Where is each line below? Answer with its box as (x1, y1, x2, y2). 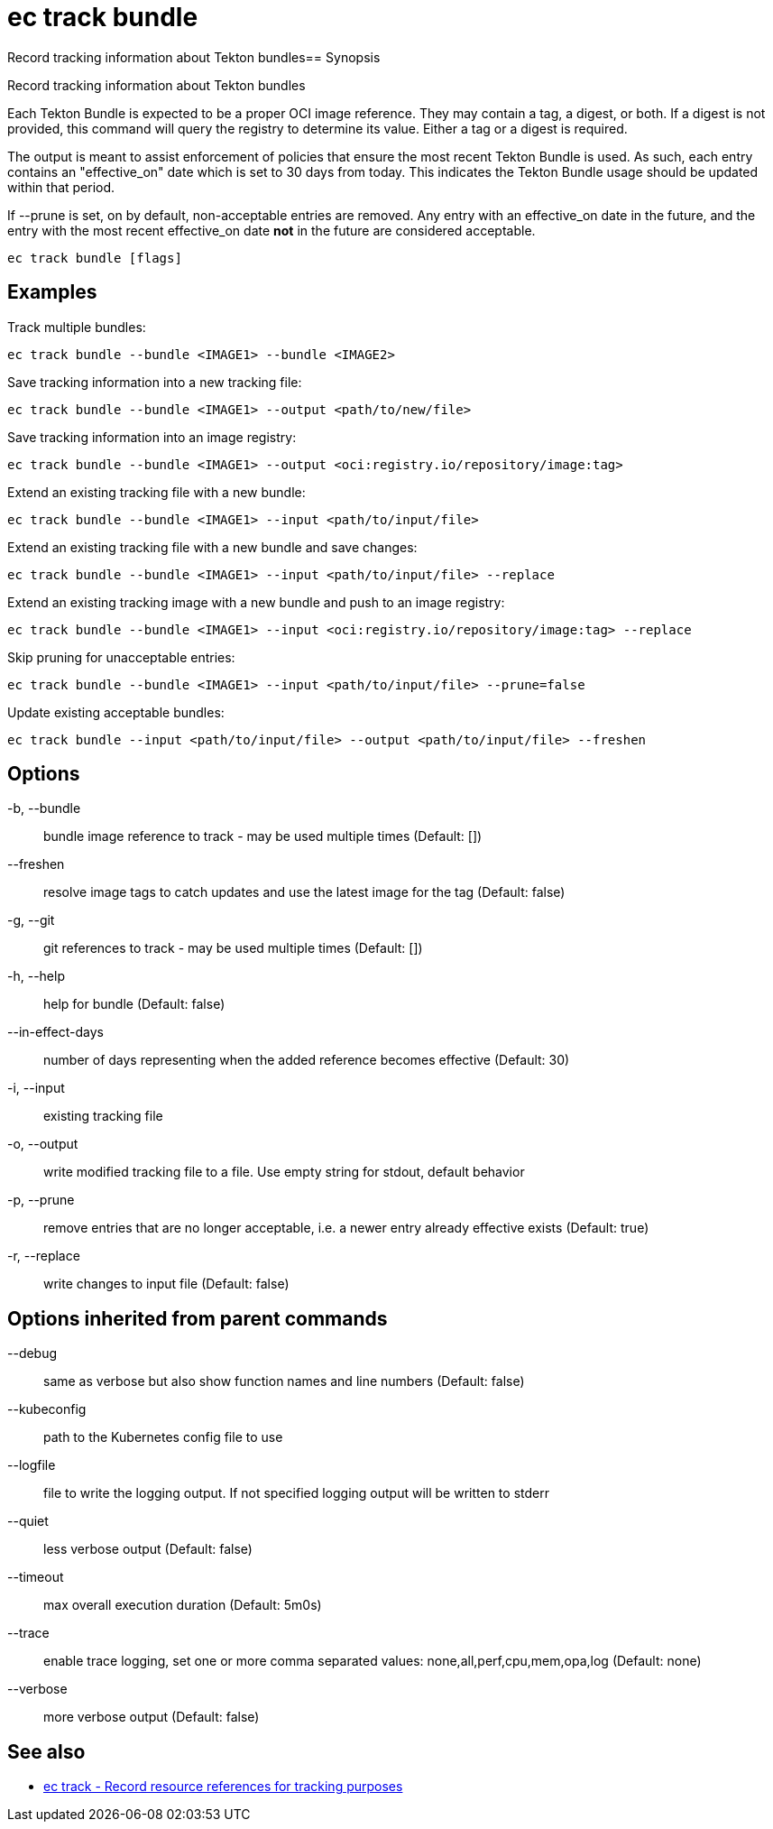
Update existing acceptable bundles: (7, 704, 225, 720)
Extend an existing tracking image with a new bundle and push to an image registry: (7, 594, 505, 610)
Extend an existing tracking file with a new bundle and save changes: (7, 539, 418, 555)
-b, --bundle (7, 800, 81, 817)
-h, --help (7, 968, 65, 984)
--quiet (7, 1513, 49, 1529)
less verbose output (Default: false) (43, 1541, 253, 1557)
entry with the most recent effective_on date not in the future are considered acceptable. (7, 222, 536, 238)
